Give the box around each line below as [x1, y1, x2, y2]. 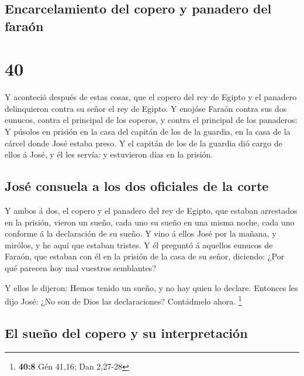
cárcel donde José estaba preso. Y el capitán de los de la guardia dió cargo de [5, 136, 282, 149]
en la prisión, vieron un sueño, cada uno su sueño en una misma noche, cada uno [5, 216, 295, 228]
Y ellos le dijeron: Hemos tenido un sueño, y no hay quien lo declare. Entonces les [5, 281, 298, 293]
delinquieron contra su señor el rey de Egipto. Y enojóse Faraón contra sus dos [5, 102, 287, 114]
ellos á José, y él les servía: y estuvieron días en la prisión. [5, 148, 213, 160]
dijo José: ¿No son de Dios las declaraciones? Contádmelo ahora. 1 [5, 293, 242, 307]
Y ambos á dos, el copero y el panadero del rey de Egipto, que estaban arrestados [5, 204, 298, 217]
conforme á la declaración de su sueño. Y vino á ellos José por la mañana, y [5, 227, 277, 240]
